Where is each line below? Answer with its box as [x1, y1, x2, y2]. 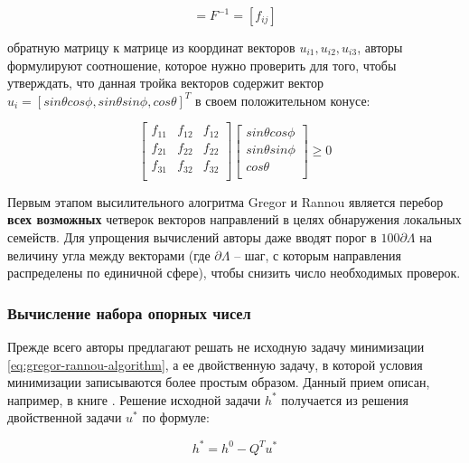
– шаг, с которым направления [234, 245, 402, 264]
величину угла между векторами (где [7, 245, 211, 264]
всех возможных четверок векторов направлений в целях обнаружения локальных [7, 210, 462, 229]
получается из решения [281, 390, 409, 409]
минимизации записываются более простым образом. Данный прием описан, [7, 373, 430, 392]
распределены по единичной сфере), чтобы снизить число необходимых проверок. [7, 263, 461, 282]
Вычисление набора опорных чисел [7, 301, 251, 324]
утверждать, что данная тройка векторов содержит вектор [7, 73, 324, 92]
